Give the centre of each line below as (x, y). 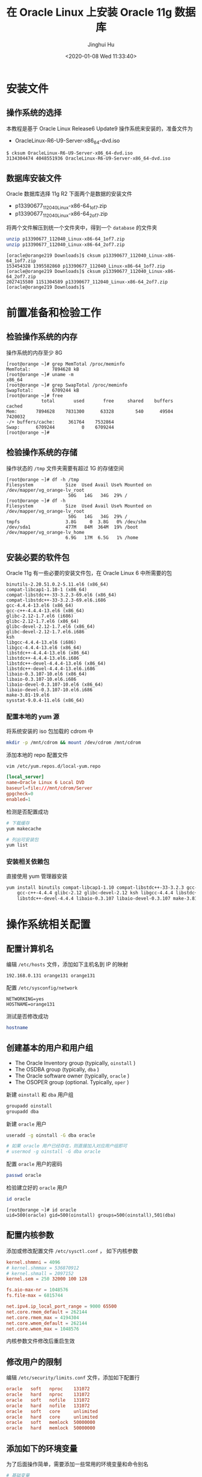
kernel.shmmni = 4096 (33, 1262)
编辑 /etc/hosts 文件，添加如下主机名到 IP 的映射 (67, 964)
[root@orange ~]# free (35, 395)
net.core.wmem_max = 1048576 (43, 1329)
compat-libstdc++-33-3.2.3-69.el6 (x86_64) (62, 595)
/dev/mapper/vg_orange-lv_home (45, 532)
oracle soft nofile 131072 (48, 1400)
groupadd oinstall (29, 1106)
